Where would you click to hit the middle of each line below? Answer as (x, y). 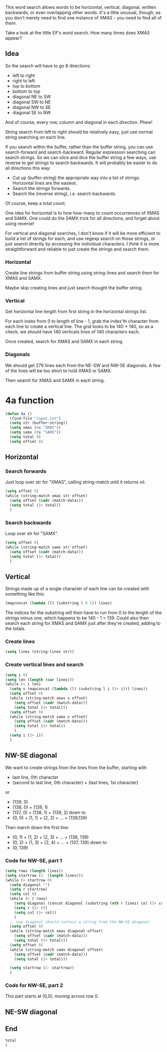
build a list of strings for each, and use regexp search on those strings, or (80, 238)
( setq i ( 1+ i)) (26, 735)
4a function (30, 400)
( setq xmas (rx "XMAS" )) (35, 428)
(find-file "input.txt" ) (35, 419)
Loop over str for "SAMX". (32, 534)
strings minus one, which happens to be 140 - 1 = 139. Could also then (77, 618)
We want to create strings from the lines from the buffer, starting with (76, 767)
